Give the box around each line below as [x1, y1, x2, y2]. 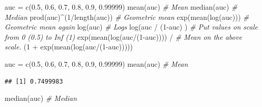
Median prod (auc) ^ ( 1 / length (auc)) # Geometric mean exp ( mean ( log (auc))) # [5, 11, 249, 22]
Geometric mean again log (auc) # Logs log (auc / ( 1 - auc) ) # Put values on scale [5, 21, 258, 32]
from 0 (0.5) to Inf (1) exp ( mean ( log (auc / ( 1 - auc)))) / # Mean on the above [5, 31, 242, 42]
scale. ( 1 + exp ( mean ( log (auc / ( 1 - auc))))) [5, 41, 133, 52]
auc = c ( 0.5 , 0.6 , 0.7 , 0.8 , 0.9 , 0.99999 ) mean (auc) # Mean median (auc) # [5, 2, 238, 12]
